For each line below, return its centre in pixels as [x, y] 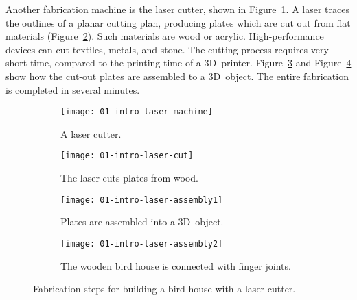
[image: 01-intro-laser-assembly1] [142, 200]
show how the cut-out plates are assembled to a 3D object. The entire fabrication [177, 76]
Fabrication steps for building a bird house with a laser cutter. [164, 289]
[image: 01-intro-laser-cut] [127, 156]
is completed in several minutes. [73, 89]
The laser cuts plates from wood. [129, 178]
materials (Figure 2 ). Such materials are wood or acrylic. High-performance [165, 36]
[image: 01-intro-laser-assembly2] [142, 243]
